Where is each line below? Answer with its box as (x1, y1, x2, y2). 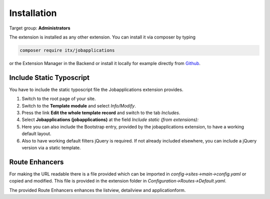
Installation (9, 7, 57, 18)
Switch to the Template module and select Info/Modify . (21, 102, 136, 108)
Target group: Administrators (9, 25, 70, 31)
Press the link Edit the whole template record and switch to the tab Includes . (21, 109, 180, 115)
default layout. (21, 130, 51, 137)
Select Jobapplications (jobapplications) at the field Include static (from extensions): (21, 116, 199, 122)
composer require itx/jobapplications (19, 47, 115, 53)
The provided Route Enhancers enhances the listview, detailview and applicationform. (9, 187, 186, 193)
